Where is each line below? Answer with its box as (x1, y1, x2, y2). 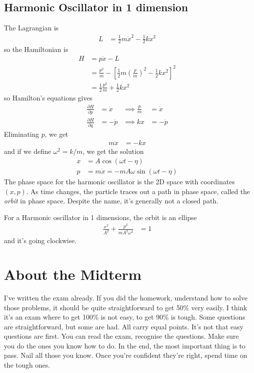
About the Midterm (4, 264, 142, 284)
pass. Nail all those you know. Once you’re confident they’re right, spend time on (4, 350, 248, 360)
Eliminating (4, 128, 39, 139)
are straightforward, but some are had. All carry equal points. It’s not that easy (4, 321, 244, 331)
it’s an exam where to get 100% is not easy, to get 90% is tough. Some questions (4, 312, 245, 322)
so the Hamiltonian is (4, 44, 69, 54)
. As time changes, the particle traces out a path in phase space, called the (26, 186, 250, 196)
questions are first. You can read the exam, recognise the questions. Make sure (4, 331, 239, 341)
